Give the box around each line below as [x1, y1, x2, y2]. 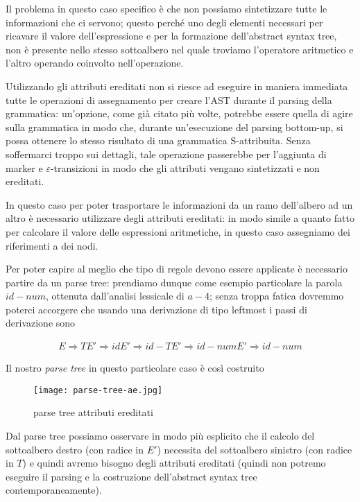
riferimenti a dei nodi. [6, 238, 98, 252]
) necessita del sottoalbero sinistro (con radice [157, 442, 352, 456]
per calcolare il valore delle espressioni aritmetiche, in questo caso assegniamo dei [6, 224, 350, 239]
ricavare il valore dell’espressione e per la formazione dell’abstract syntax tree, [6, 28, 337, 43]
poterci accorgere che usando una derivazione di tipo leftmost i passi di [6, 302, 307, 316]
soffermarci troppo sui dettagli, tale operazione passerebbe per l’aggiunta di [6, 146, 327, 161]
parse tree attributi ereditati [33, 405, 153, 419]
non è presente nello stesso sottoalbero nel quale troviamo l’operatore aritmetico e [6, 42, 354, 56]
